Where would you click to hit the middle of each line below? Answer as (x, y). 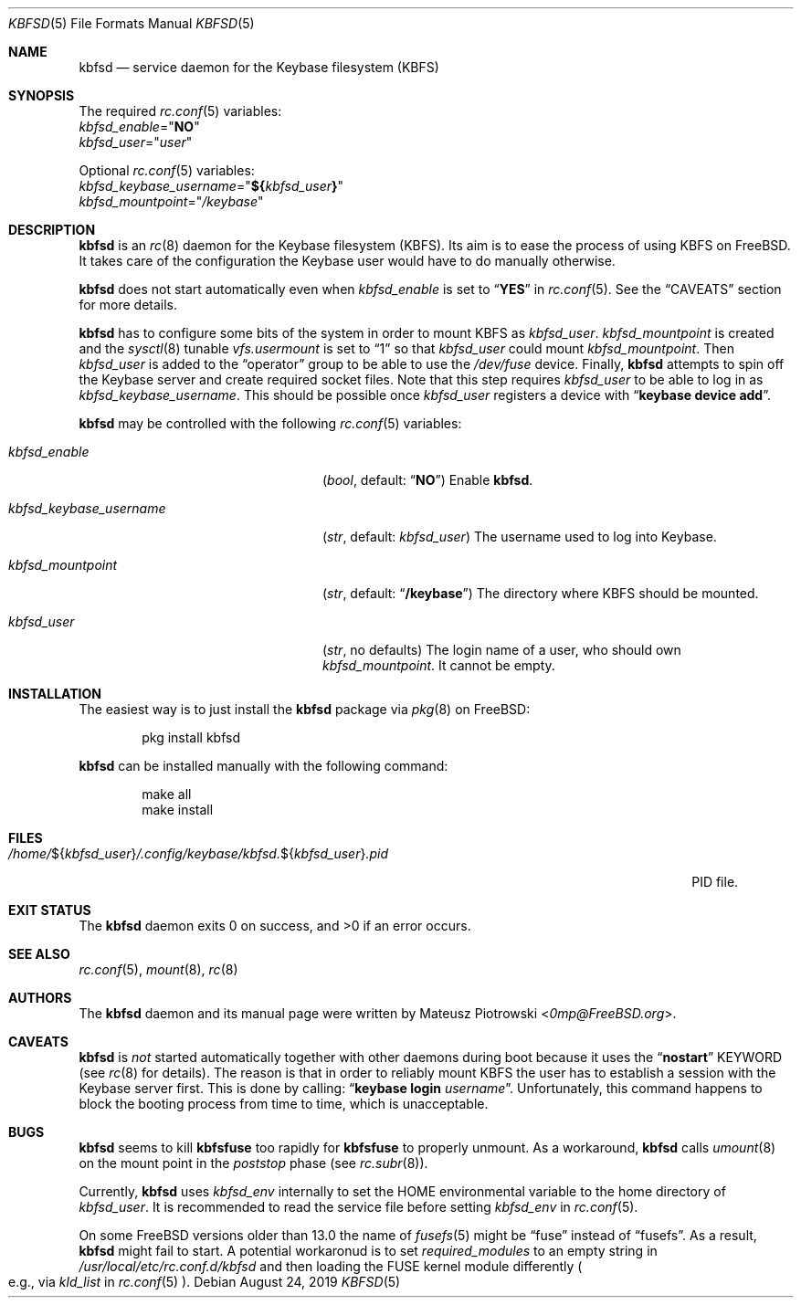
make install (178, 810)
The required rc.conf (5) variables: (180, 111)
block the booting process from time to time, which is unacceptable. (284, 1104)
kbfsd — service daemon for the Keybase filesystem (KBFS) (259, 67)
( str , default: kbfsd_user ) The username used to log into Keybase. (520, 537)
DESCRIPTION (52, 230)
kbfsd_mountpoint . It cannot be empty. (439, 665)
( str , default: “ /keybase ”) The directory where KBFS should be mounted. (541, 593)
